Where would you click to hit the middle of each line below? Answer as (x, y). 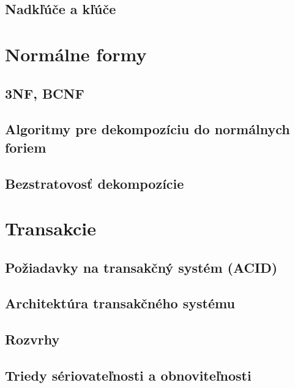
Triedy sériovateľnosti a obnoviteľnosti (128, 375)
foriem (26, 147)
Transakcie (50, 228)
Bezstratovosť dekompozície (95, 183)
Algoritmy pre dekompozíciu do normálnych (147, 129)
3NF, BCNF (45, 93)
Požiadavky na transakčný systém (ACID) (141, 267)
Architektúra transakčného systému (120, 303)
